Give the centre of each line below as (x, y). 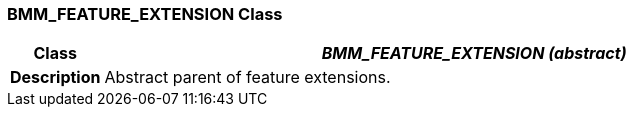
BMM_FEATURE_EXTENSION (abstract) (474, 53)
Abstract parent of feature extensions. (247, 77)
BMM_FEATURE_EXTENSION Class (145, 14)
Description (55, 77)
